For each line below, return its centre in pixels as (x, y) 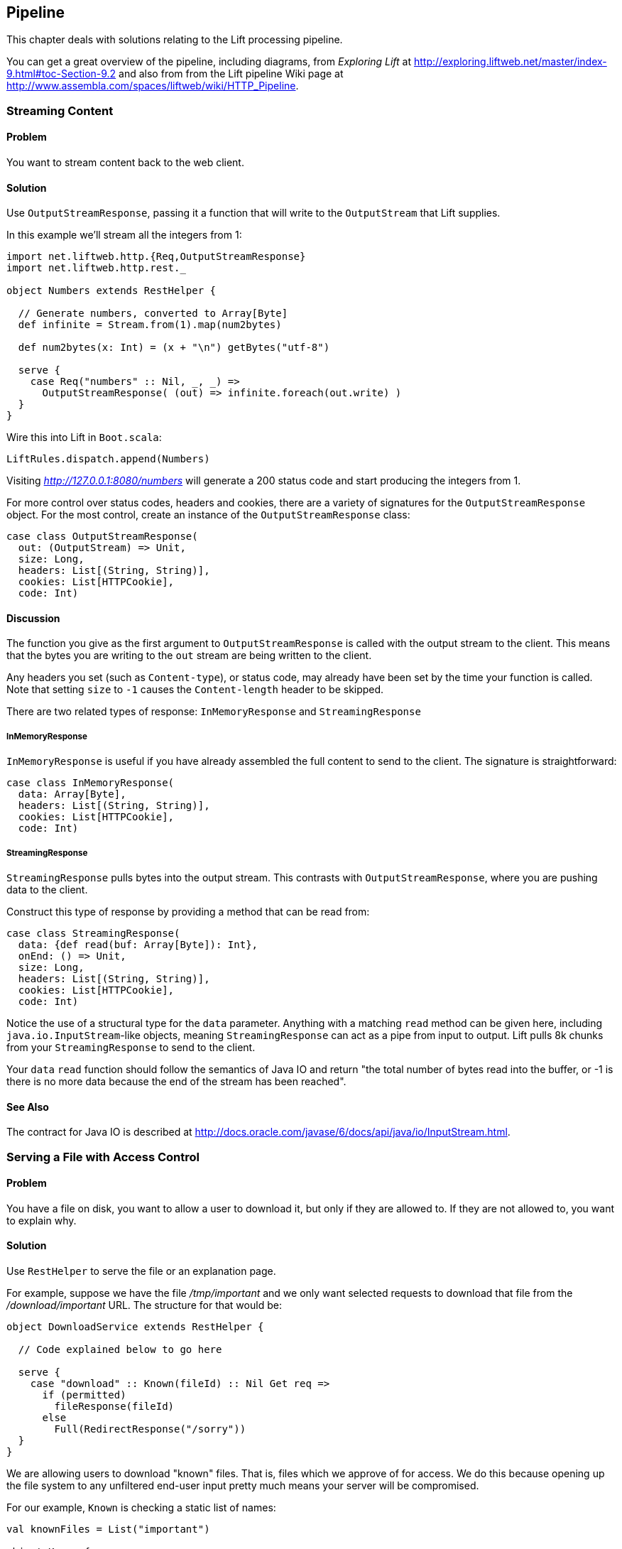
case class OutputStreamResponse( (102, 537)
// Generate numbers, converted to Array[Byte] (153, 314)
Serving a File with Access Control (103, 1157)
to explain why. (42, 1220)
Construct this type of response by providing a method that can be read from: (188, 912)
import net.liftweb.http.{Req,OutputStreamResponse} (156, 257)
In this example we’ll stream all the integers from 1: (124, 235)
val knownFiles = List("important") (108, 1529)
